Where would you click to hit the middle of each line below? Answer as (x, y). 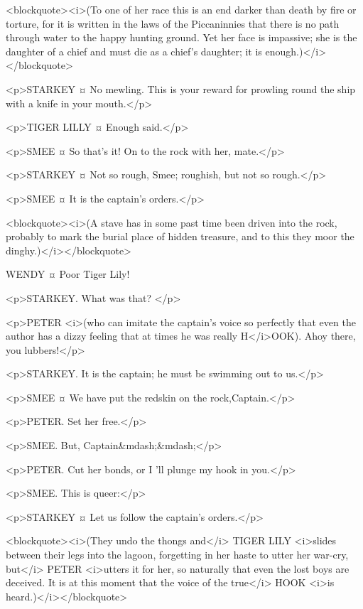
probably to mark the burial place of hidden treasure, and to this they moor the (180, 236)
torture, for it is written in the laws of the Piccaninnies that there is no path (173, 23)
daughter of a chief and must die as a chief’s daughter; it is (134, 51)
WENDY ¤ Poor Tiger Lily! (68, 274)
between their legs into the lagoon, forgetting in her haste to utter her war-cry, (177, 555)
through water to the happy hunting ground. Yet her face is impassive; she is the (181, 37)
